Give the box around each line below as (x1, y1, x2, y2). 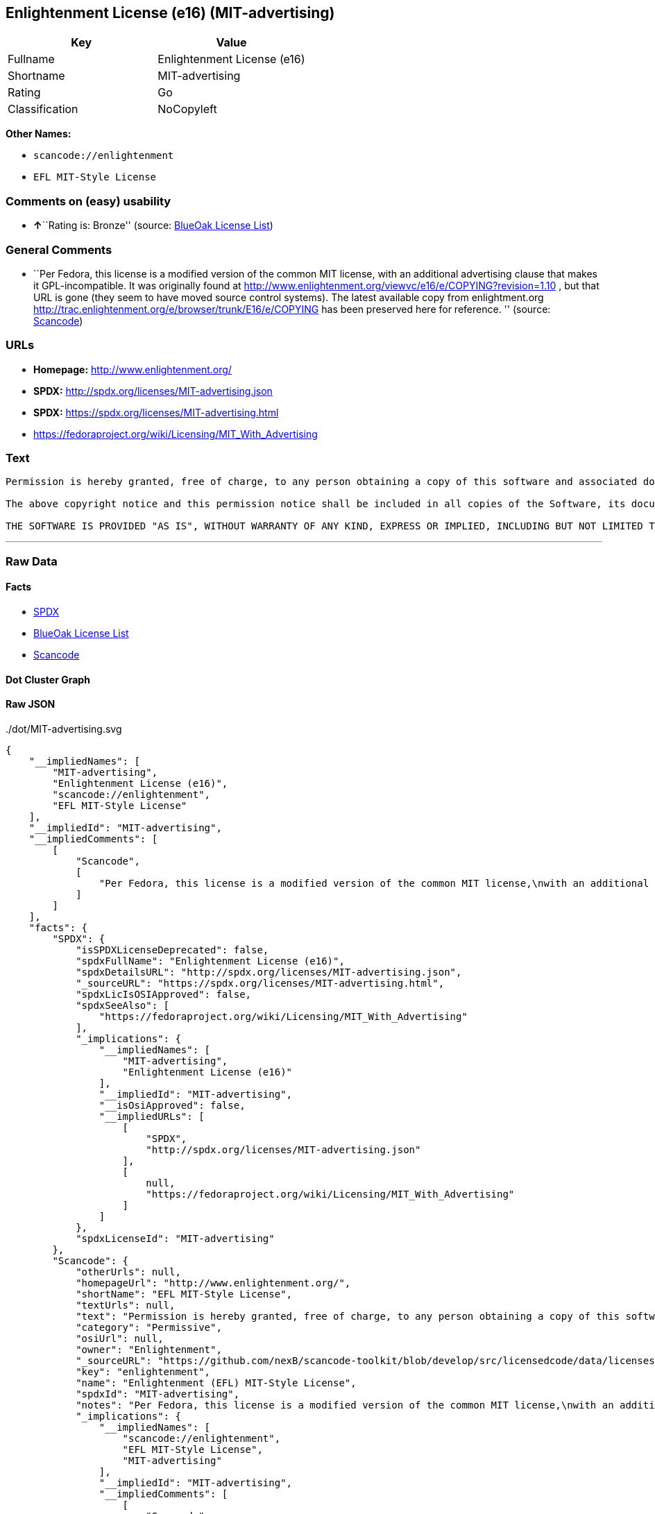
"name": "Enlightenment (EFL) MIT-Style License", (76, 1377, 357, 1388)
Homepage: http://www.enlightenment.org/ (33, 363, 232, 375)
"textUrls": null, (76, 1299, 176, 1311)
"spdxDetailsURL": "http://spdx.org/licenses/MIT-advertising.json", (76, 966, 462, 978)
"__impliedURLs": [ (99, 1110, 205, 1122)
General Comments (6, 242, 112, 257)
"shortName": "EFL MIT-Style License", (76, 1288, 293, 1300)
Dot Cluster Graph (6, 673, 90, 686)
